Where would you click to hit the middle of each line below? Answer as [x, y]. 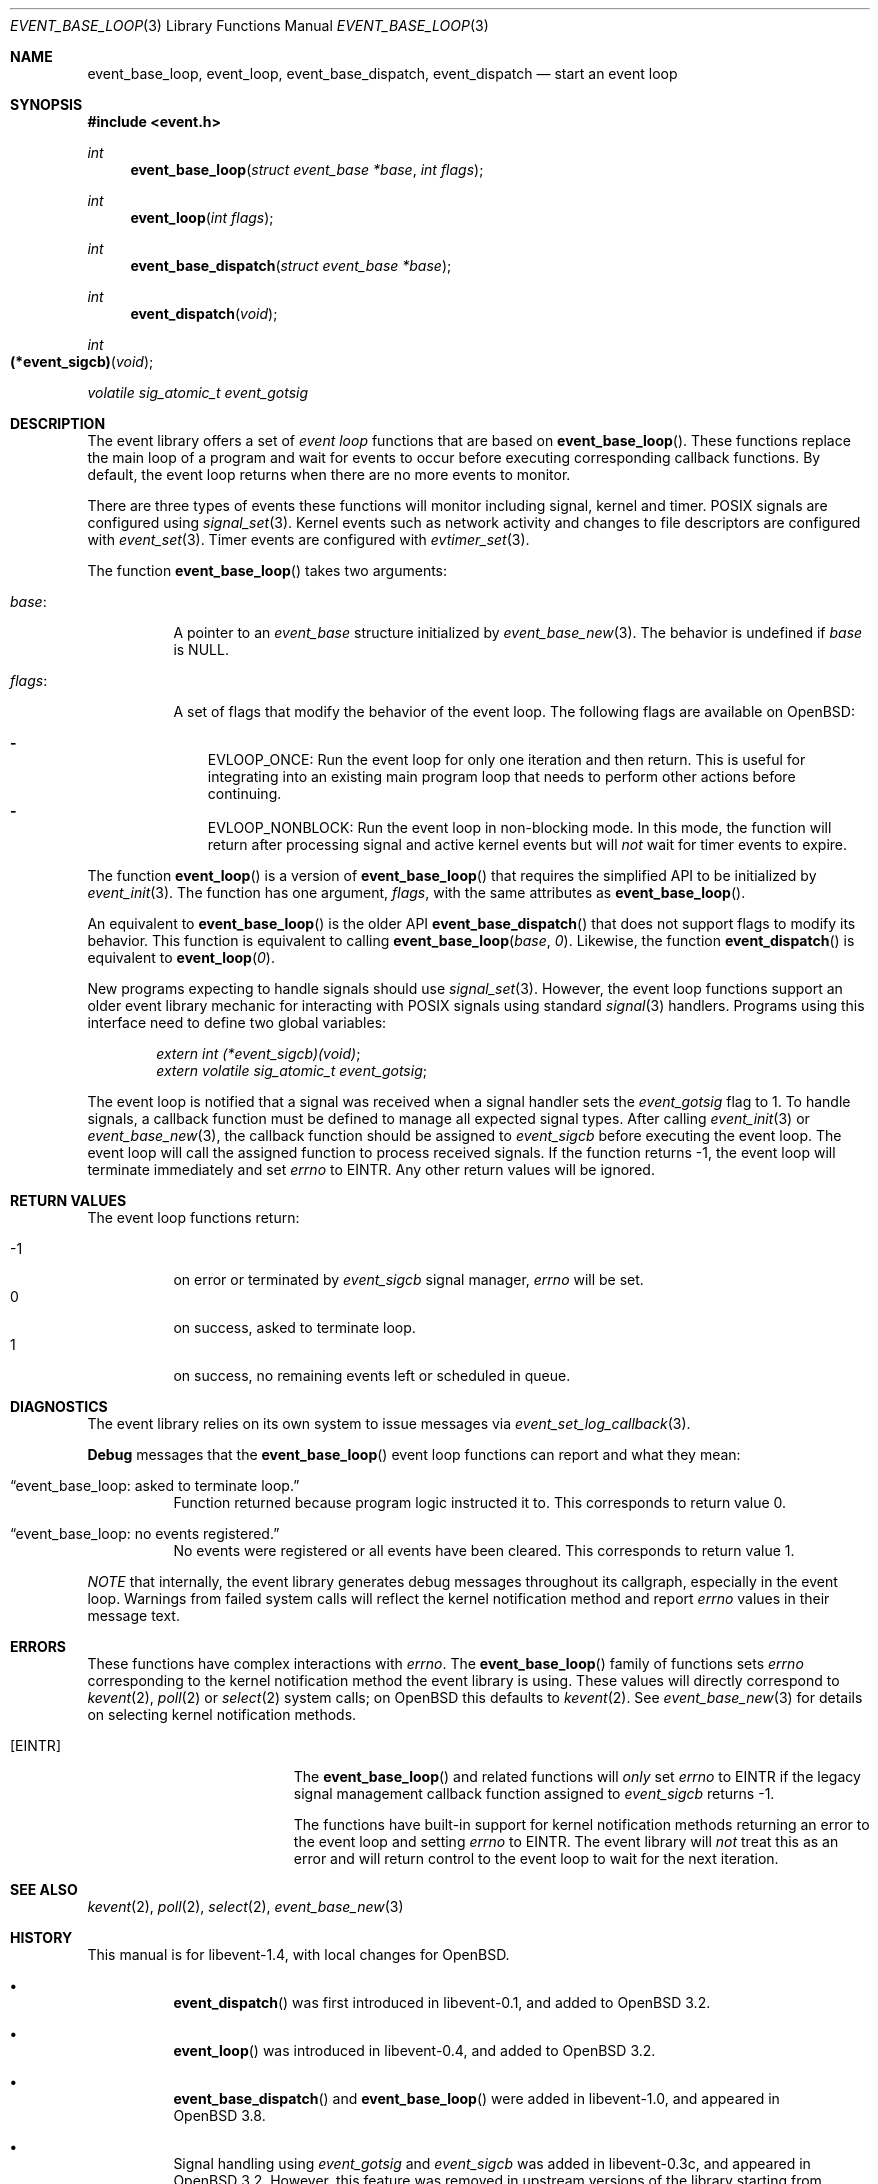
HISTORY [41, 1937]
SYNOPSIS [46, 104]
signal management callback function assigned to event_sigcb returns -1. [534, 1793]
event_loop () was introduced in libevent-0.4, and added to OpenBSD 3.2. [414, 2050]
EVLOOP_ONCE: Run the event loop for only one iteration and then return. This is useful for [506, 759]
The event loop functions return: [193, 1217]
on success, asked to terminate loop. [294, 1327]
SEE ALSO [44, 1889]
